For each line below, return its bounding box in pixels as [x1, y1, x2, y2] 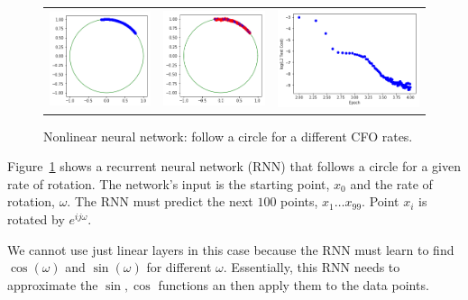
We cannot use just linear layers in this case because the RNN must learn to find [7, 240, 454, 259]
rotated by [7, 210, 65, 229]
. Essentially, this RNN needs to [223, 258, 400, 277]
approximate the [7, 275, 98, 294]
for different [146, 258, 212, 277]
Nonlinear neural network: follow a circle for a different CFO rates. [43, 126, 413, 145]
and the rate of [350, 174, 433, 193]
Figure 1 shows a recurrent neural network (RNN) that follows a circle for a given [7, 157, 461, 176]
